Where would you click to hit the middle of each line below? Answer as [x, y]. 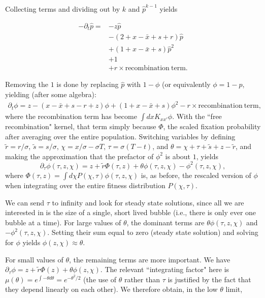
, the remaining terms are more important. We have [150, 259]
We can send [25, 202]
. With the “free [197, 116]
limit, [234, 289]
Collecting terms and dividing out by [63, 9]
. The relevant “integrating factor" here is [165, 269]
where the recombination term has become [71, 116]
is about [178, 156]
